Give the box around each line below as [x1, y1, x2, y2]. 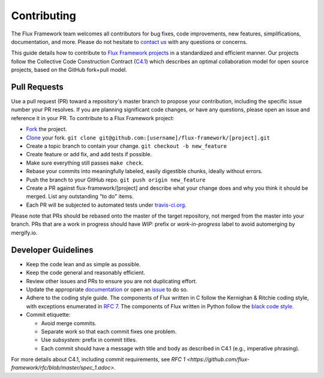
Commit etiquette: [26, 311, 71, 319]
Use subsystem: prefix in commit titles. [41, 337, 137, 344]
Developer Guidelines [11, 245, 94, 255]
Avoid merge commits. [41, 319, 97, 327]
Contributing [11, 9, 76, 22]
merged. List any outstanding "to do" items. [26, 193, 134, 200]
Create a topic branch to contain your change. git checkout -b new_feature [26, 142, 227, 150]
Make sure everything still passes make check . [26, 159, 144, 166]
